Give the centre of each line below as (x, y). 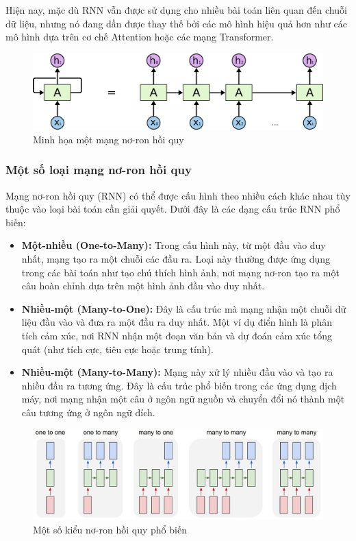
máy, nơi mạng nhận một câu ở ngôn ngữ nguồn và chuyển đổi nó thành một (183, 399)
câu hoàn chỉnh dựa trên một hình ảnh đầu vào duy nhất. (143, 286)
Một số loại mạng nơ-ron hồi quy (99, 170)
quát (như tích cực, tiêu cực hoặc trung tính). (117, 349)
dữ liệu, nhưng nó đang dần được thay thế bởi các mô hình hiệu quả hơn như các (177, 23)
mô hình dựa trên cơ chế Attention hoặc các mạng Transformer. (140, 37)
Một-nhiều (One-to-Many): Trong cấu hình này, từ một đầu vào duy (174, 245)
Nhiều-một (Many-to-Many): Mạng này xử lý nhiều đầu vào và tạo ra (177, 372)
